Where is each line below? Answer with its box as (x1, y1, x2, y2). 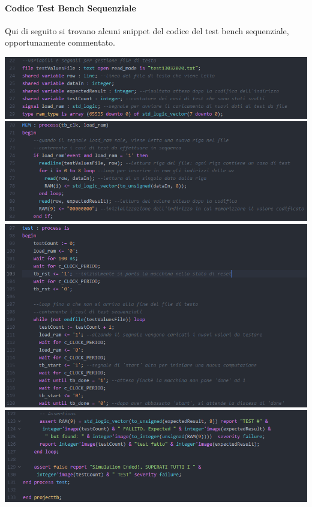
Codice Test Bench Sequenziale (5, 1, 136, 14)
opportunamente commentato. (5, 36, 115, 49)
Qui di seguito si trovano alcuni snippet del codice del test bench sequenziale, (5, 24, 289, 37)
